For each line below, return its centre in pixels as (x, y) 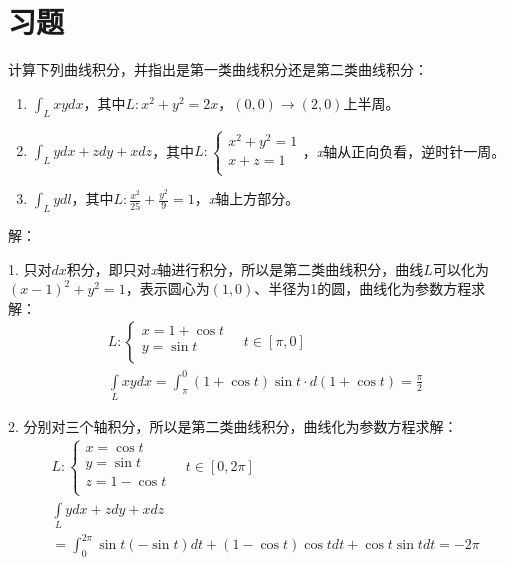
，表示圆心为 (167, 288)
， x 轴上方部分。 (247, 198)
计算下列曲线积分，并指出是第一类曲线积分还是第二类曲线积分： (218, 69)
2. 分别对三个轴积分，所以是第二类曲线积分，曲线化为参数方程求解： (233, 426)
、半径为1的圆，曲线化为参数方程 (363, 288)
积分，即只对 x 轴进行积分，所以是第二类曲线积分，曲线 (245, 268)
